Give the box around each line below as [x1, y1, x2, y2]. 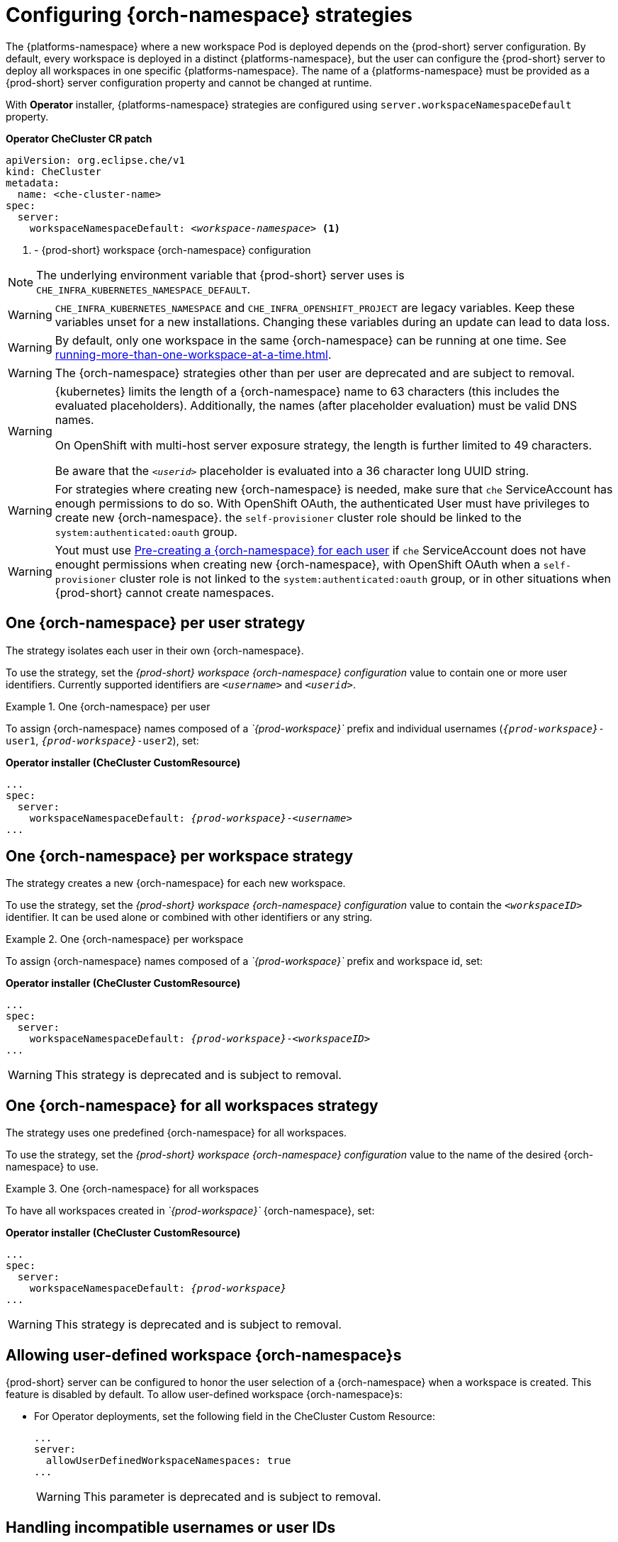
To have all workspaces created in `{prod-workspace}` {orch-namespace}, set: [6, 1205, 375, 1217]
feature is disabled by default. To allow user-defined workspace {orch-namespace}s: [6, 1388, 403, 1401]
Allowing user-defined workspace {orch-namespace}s [6, 1346, 402, 1364]
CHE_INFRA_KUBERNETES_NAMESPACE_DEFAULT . [36, 281, 251, 296]
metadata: [6, 177, 60, 189]
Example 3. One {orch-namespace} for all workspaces [6, 1183, 259, 1195]
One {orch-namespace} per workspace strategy [6, 847, 354, 866]
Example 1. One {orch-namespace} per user [6, 700, 210, 713]
